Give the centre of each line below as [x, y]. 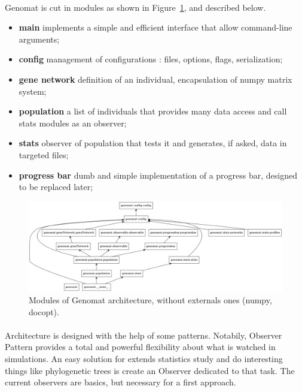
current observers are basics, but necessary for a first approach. [121, 382]
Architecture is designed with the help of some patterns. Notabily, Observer [144, 335]
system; [33, 91]
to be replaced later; [56, 187]
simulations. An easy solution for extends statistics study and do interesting [144, 358]
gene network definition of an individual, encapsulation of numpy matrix [155, 79]
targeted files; [44, 154]
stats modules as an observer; [73, 123]
